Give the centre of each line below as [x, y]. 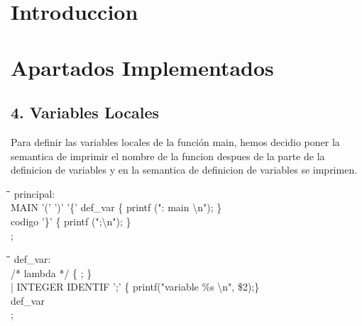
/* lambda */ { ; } [51, 272]
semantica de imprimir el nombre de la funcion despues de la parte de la [168, 156]
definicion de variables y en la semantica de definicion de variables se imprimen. [184, 170]
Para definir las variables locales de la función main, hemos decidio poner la [175, 141]
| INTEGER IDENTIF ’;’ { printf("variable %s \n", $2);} [135, 287]
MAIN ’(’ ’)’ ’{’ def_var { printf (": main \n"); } [116, 207]
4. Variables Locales [85, 112]
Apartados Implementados [142, 67]
